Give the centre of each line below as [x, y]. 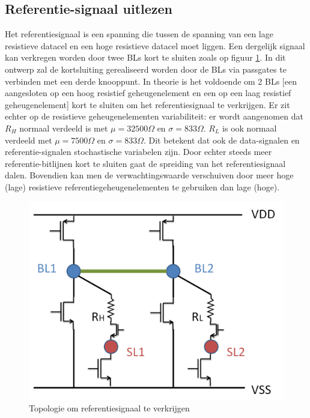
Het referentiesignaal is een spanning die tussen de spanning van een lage [139, 34]
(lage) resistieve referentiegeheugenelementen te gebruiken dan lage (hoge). [142, 186]
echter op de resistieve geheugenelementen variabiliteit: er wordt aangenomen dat [154, 116]
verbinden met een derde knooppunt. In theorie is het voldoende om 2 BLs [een [151, 81]
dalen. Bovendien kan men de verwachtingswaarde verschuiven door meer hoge [149, 175]
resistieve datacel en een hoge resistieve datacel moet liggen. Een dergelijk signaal [155, 45]
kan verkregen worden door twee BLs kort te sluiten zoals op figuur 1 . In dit [145, 57]
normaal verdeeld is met [64, 128]
